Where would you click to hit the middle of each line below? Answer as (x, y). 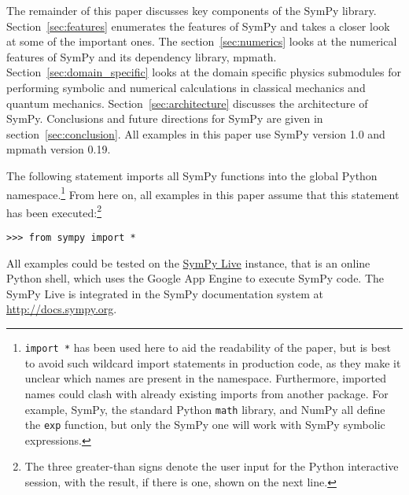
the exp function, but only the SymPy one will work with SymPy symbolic (205, 425)
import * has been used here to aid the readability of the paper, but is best (208, 347)
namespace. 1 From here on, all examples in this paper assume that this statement (203, 193)
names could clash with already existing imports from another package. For (206, 393)
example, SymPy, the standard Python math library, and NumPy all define (205, 409)
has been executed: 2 (54, 211)
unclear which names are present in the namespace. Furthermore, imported (205, 378)
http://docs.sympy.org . (62, 309)
